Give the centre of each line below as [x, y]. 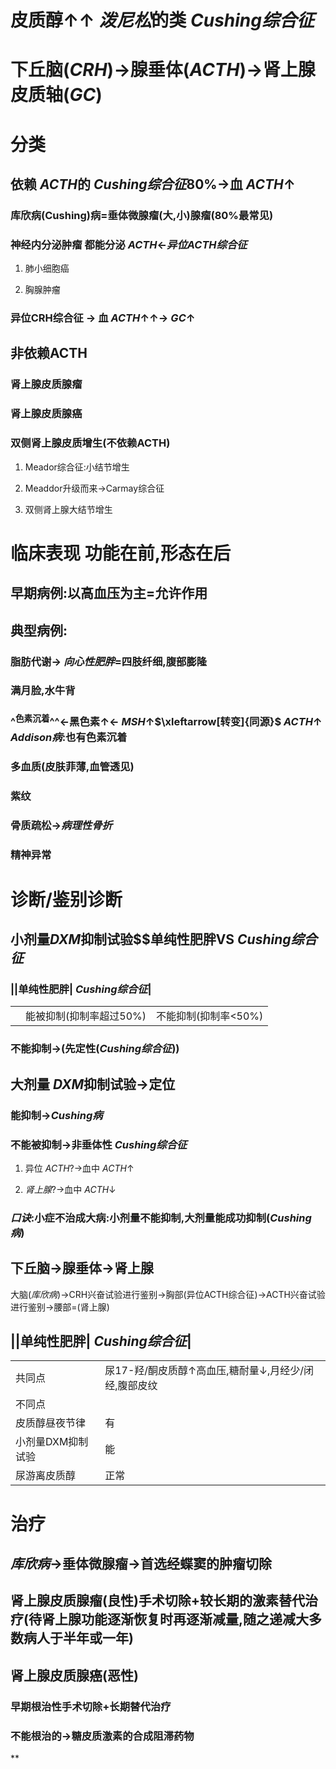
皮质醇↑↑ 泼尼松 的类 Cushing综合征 [162, 20]
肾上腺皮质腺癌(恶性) [74, 1675]
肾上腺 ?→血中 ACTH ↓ [70, 1189]
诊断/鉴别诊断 [66, 899]
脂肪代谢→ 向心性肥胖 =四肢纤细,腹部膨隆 [109, 661]
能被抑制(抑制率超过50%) [86, 1016]
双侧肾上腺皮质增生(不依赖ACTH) [90, 443]
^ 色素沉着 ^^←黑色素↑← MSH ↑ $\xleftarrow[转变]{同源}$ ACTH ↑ [166, 721]
